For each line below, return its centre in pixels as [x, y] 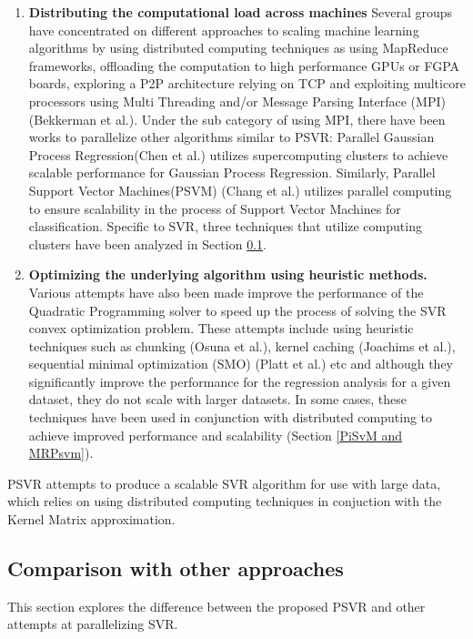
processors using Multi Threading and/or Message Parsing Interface [217, 101]
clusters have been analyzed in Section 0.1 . [147, 243]
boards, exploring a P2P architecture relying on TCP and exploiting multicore [247, 83]
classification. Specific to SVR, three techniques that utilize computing [225, 226]
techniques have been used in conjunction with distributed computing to [231, 417]
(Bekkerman [62, 119]
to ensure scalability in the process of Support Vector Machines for [215, 208]
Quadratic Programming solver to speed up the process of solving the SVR [237, 310]
